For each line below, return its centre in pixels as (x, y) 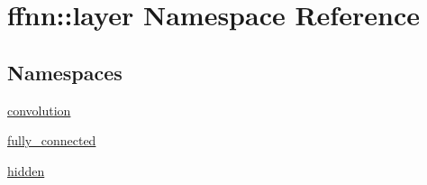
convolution (39, 110)
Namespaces (65, 72)
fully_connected (52, 140)
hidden (26, 170)
